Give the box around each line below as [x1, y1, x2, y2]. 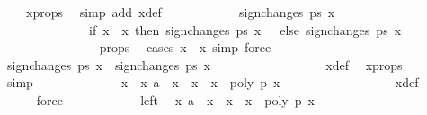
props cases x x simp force [99, 38, 271, 57]
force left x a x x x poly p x [36, 90, 315, 109]
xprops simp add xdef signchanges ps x [25, 3, 335, 21]
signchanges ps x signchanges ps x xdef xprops [6, 55, 403, 74]
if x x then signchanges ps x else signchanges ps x [88, 20, 402, 39]
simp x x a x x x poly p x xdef [6, 73, 419, 92]
